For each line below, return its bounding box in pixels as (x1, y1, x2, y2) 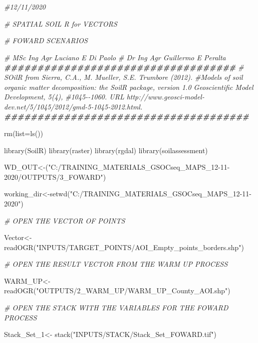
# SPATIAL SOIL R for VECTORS (4, 18, 117, 29)
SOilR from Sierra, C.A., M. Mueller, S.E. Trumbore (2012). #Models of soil (4, 71, 243, 82)
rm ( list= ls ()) (4, 128, 44, 138)
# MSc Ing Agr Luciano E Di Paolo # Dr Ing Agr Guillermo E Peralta (4, 52, 226, 62)
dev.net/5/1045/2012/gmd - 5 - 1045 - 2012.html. (4, 101, 143, 111)
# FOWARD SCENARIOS (4, 35, 88, 46)
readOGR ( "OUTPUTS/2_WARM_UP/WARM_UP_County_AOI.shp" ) (4, 285, 230, 296)
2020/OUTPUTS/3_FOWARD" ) (4, 171, 106, 182)
